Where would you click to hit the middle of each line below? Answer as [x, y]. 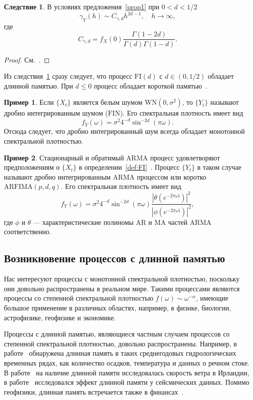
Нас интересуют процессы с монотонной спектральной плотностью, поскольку [122, 279]
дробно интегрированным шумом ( [56, 113]
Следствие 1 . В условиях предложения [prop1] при [82, 6]
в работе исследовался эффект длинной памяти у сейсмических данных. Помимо [127, 382]
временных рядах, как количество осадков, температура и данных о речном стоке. [127, 363]
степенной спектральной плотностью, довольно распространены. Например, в [121, 343]
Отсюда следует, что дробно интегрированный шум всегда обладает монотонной [125, 131]
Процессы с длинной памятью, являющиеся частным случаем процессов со [117, 334]
